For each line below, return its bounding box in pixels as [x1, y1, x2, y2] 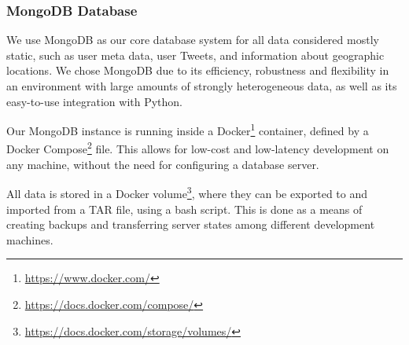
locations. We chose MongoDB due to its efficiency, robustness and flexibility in [6, 62, 389, 79]
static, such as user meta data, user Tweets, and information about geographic [6, 46, 385, 63]
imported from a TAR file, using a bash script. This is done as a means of [6, 200, 363, 217]
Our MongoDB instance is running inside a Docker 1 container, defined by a [6, 120, 369, 138]
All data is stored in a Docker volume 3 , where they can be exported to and [6, 183, 368, 201]
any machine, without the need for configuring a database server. [6, 156, 319, 172]
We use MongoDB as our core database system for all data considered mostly [6, 31, 379, 48]
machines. [6, 231, 53, 248]
